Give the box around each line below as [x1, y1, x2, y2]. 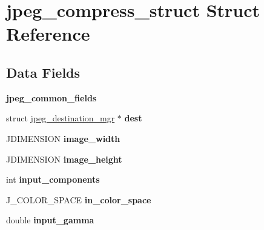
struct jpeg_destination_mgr [6, 112, 115, 124]
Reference [6, 21, 90, 46]
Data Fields [6, 63, 81, 81]
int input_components [6, 173, 100, 186]
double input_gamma [6, 214, 94, 226]
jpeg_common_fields [6, 91, 97, 104]
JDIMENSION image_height [6, 152, 122, 165]
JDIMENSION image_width [6, 132, 120, 144]
